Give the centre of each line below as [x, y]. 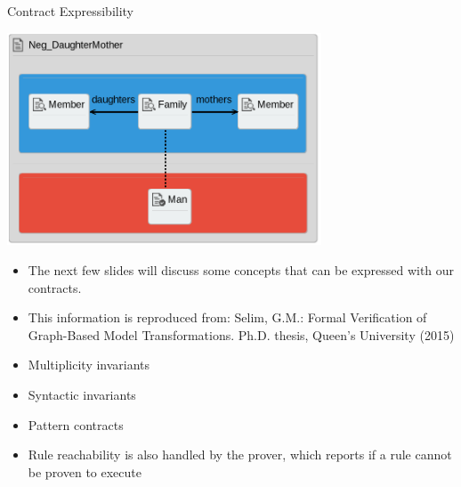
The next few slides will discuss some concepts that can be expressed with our [241, 269]
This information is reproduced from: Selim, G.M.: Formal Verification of [227, 317]
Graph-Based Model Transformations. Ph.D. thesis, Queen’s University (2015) [241, 334]
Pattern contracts [76, 424]
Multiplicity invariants [89, 365]
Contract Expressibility [71, 11]
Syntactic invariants [82, 394]
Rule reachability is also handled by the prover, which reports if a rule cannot [240, 455]
